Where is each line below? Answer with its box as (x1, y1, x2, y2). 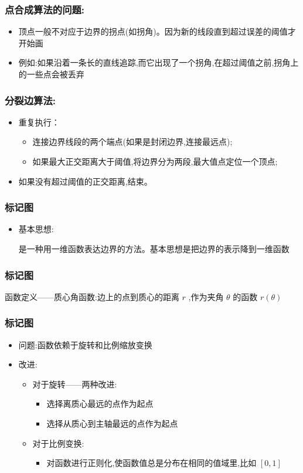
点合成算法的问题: (5, 2, 85, 16)
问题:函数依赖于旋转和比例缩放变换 (18, 338, 152, 351)
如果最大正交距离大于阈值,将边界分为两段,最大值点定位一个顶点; (32, 155, 278, 167)
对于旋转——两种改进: (32, 377, 117, 390)
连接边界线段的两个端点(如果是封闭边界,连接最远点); (32, 135, 233, 148)
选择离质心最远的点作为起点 (46, 397, 154, 410)
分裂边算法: (5, 93, 56, 107)
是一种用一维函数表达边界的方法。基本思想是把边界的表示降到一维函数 (18, 243, 290, 254)
